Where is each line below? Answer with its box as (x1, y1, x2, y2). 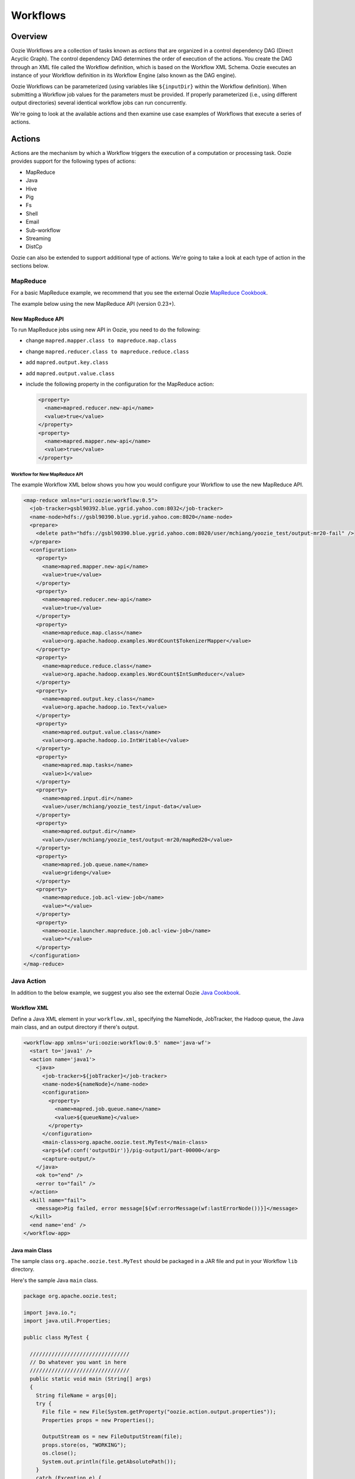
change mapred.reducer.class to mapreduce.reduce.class (25, 348, 189, 355)
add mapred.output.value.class (25, 370, 115, 377)
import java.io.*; (23, 1309, 77, 1316)
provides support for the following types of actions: (11, 157, 136, 165)
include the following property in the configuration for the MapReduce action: (25, 380, 214, 387)
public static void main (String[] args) (30, 1375, 152, 1382)
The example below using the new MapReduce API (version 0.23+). (11, 300, 176, 307)
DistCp (25, 243, 43, 250)
